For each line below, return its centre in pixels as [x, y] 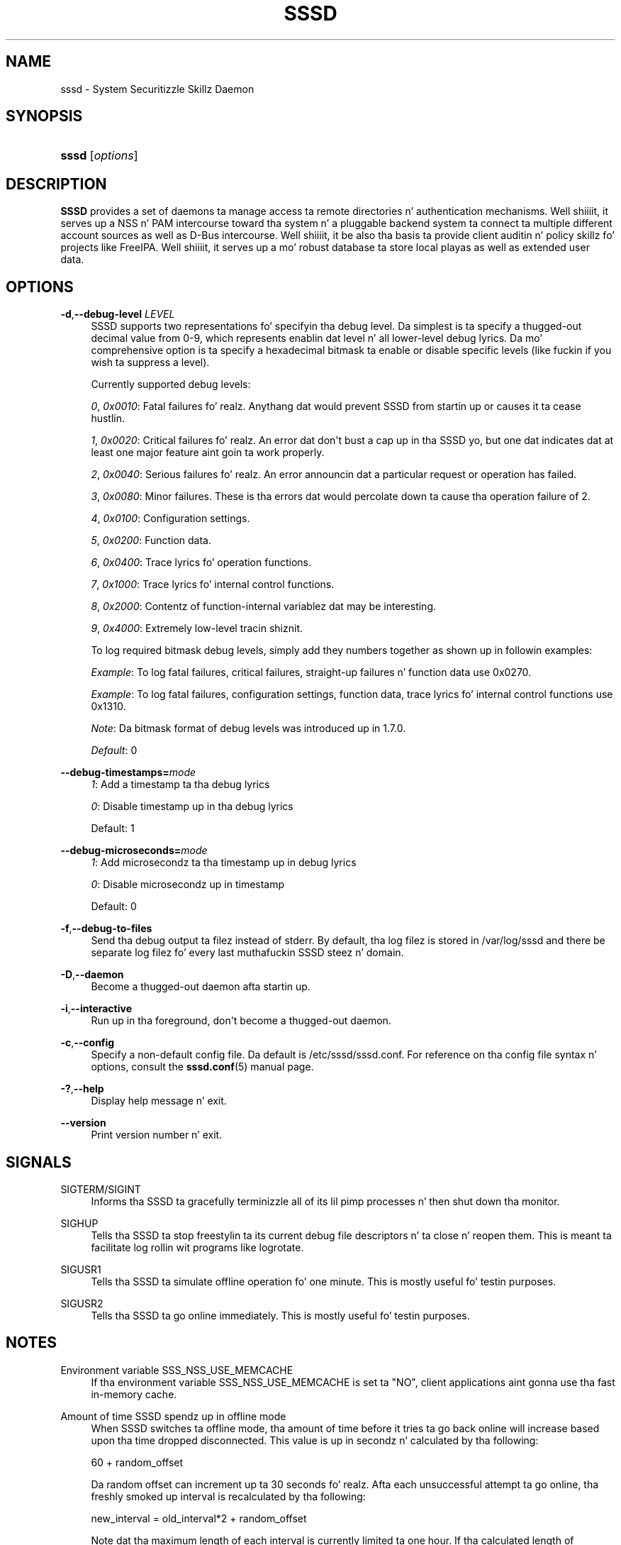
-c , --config [88, 1043]
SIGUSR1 [81, 1269]
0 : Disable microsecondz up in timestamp [188, 885]
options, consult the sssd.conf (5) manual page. [202, 1067]
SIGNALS [39, 1162]
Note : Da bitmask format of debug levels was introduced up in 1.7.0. [248, 729]
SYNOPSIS [44, 116]
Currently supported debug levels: [171, 384]
